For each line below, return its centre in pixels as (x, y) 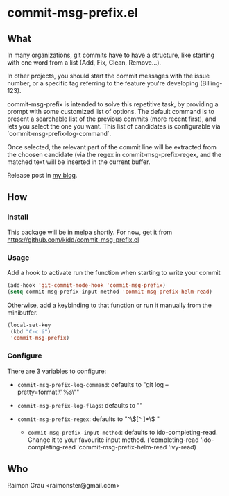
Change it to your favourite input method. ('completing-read (113, 440)
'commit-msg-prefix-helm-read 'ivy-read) (137, 447)
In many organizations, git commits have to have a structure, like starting (111, 55)
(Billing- (211, 83)
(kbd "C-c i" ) (31, 331)
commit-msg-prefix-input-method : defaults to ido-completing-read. (122, 432)
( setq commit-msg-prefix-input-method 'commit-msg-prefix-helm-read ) (110, 292)
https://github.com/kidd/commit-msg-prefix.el (73, 239)
